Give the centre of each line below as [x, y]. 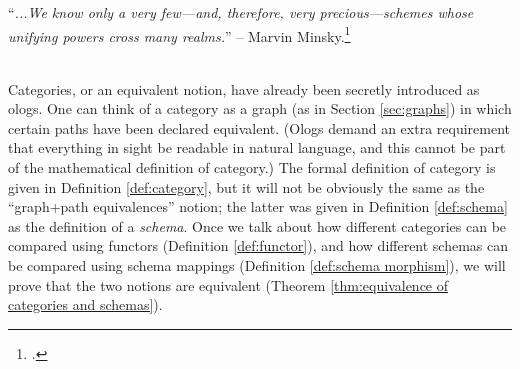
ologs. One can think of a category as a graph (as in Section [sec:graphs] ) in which [260, 108]
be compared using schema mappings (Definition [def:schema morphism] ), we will [257, 264]
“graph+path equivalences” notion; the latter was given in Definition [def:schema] [258, 206]
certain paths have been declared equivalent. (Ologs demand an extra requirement [259, 127]
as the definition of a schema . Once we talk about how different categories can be [257, 225]
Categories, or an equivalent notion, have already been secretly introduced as [244, 88]
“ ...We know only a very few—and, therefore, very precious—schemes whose [241, 12]
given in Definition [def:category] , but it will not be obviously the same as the [246, 186]
